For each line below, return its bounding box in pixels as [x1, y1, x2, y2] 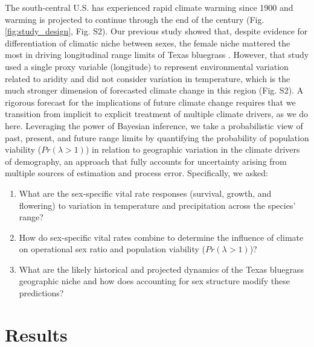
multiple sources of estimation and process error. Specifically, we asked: [5, 167, 268, 179]
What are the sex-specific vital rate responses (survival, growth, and [19, 186, 272, 199]
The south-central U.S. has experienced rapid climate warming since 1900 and [5, 1, 293, 13]
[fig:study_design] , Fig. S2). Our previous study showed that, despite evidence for [5, 25, 308, 37]
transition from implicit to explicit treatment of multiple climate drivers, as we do [5, 107, 309, 120]
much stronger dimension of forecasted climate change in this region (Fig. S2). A [5, 84, 304, 97]
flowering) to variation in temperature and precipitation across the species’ [19, 199, 296, 211]
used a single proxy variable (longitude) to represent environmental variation [5, 60, 289, 72]
